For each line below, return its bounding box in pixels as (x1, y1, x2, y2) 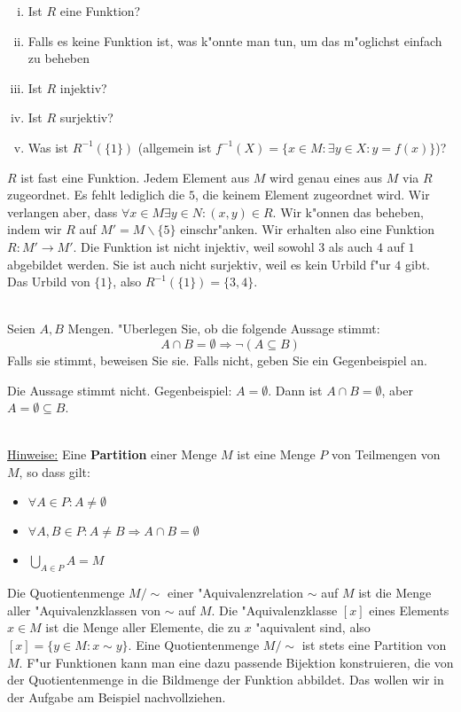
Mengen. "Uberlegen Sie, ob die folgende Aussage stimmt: (67, 319, 380, 338)
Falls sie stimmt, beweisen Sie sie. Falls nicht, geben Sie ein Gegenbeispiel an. (7, 350, 427, 369)
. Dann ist (268, 380, 323, 399)
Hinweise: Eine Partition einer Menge (7, 445, 217, 464)
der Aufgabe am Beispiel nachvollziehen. (7, 687, 226, 706)
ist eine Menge (237, 445, 316, 464)
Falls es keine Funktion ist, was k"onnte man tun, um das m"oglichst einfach (27, 31, 442, 50)
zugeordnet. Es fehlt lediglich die (7, 185, 185, 204)
